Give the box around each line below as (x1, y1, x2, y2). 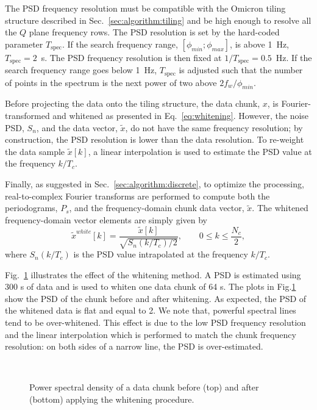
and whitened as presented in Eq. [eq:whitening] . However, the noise (52, 109, 309, 122)
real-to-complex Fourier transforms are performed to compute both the (5, 189, 270, 202)
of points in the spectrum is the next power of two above (5, 76, 217, 88)
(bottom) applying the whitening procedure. (29, 393, 194, 406)
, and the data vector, (36, 121, 118, 134)
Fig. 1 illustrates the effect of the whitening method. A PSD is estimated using (5, 268, 301, 281)
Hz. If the (276, 51, 312, 63)
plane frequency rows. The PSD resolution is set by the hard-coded (29, 26, 280, 38)
